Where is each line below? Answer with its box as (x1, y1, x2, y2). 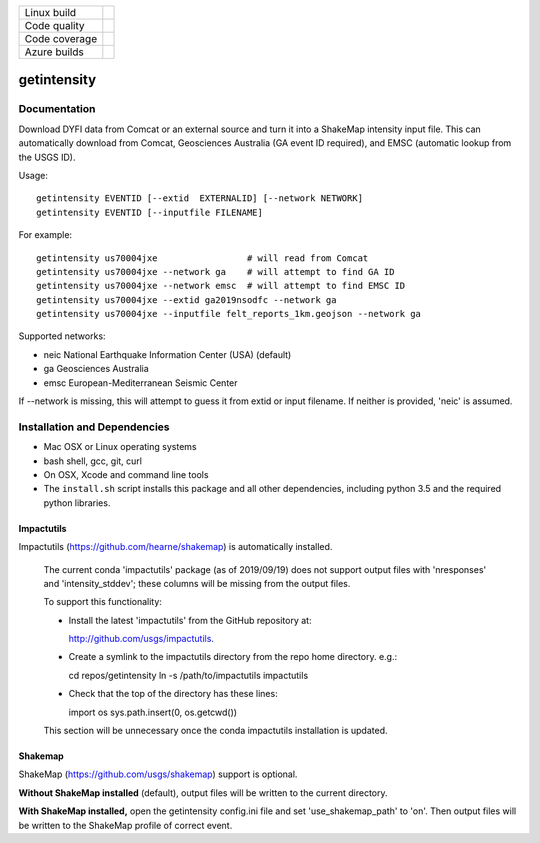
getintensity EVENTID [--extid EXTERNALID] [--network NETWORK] (36, 193, 364, 204)
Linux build (24, 6, 77, 19)
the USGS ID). (18, 151, 76, 163)
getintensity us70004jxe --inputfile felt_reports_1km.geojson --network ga (36, 308, 422, 320)
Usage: (18, 169, 49, 181)
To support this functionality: (43, 596, 162, 608)
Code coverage (24, 32, 98, 45)
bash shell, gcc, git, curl (43, 455, 142, 467)
